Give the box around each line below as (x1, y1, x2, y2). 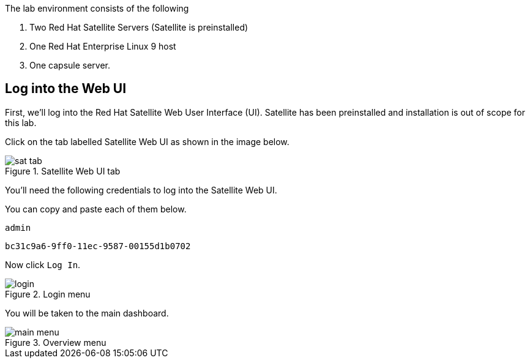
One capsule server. (29, 60, 111, 70)
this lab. (5, 117, 37, 128)
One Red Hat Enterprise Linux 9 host (29, 41, 176, 51)
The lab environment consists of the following (5, 3, 189, 13)
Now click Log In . (5, 259, 81, 270)
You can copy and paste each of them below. (5, 203, 187, 214)
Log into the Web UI (5, 81, 127, 97)
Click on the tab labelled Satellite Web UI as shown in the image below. (5, 136, 289, 147)
